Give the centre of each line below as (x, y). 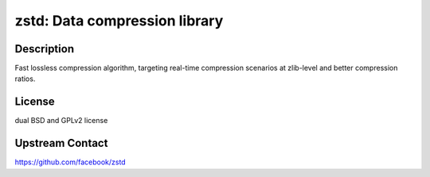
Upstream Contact (61, 143)
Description (45, 49)
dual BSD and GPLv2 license (61, 121)
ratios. (25, 79)
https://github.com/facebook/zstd (70, 162)
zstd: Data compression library (119, 21)
